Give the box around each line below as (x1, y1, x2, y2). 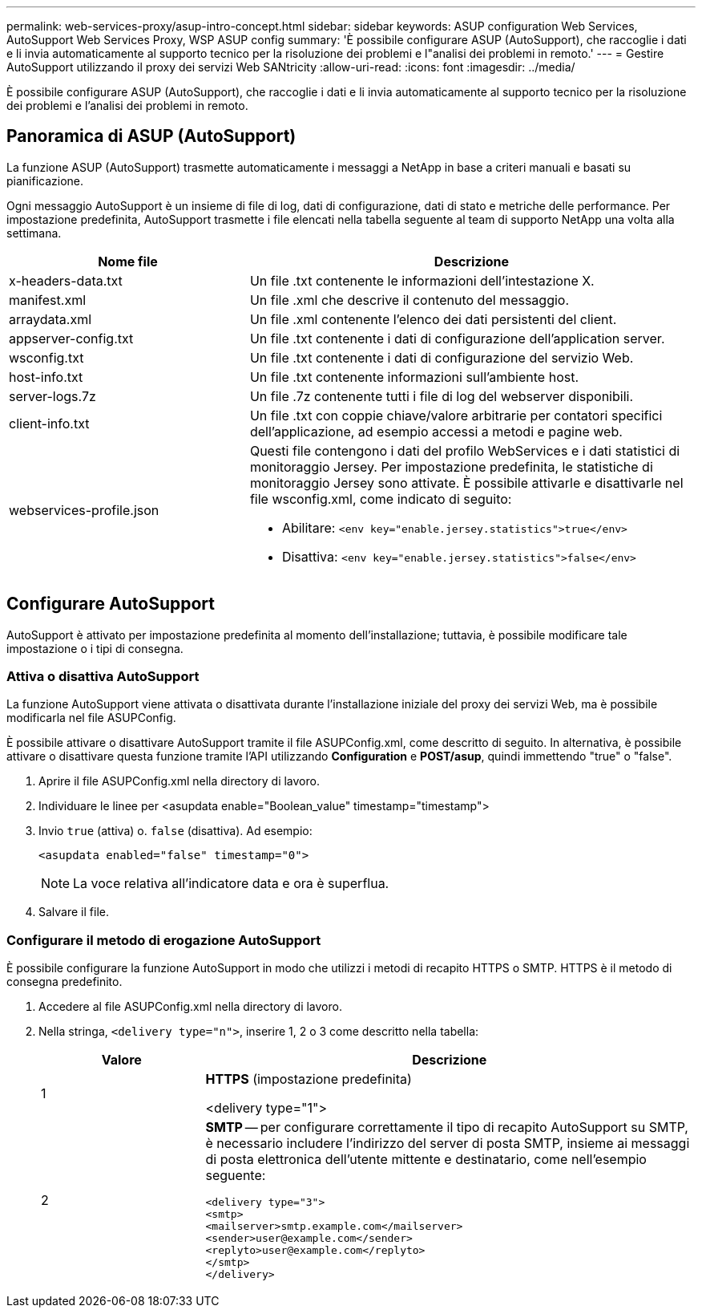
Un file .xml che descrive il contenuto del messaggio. (249, 291, 570, 308)
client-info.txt (9, 415, 90, 432)
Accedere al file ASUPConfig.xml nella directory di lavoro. (38, 1000, 342, 1014)
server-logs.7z (9, 387, 96, 404)
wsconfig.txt (9, 349, 84, 366)
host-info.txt (9, 368, 83, 385)
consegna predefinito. (6, 975, 123, 989)
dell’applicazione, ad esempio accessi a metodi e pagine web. (249, 423, 623, 440)
